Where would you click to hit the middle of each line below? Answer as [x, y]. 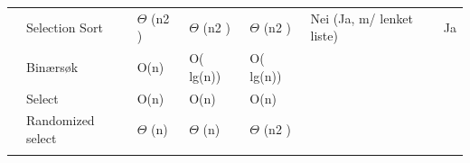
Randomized [61, 120]
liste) [324, 36]
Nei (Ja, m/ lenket [362, 18]
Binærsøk [52, 66]
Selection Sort [65, 27]
